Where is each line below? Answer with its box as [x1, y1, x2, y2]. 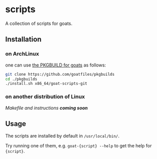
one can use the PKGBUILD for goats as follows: [5, 62, 106, 68]
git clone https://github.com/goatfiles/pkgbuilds [5, 72, 115, 77]
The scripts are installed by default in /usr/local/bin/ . [5, 133, 120, 139]
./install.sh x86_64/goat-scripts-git [5, 81, 87, 86]
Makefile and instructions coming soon [5, 105, 88, 111]
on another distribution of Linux [5, 93, 85, 100]
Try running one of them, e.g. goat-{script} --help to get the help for [5, 143, 152, 149]
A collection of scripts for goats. [5, 20, 73, 26]
